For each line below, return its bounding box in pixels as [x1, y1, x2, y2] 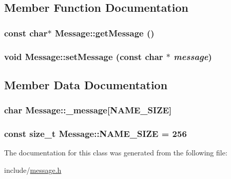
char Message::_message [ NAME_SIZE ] [4, 104, 172, 116]
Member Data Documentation [4, 76, 168, 92]
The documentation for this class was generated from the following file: [4, 147, 227, 158]
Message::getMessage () [54, 26, 155, 39]
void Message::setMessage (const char [4, 50, 163, 63]
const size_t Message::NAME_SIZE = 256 [4, 127, 187, 140]
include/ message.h [4, 164, 62, 175]
